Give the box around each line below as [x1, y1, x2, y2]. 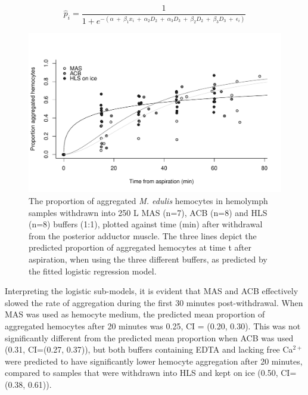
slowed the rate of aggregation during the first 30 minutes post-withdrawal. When [5, 296, 303, 308]
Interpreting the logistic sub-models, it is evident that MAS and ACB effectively [5, 285, 298, 297]
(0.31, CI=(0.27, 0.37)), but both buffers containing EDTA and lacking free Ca [5, 343, 293, 356]
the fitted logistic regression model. [29, 264, 157, 277]
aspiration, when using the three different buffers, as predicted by [29, 253, 267, 266]
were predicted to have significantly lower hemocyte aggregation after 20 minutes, [5, 354, 303, 367]
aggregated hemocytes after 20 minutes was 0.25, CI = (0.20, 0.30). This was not [5, 320, 301, 332]
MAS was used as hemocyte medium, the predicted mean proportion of [5, 308, 265, 320]
